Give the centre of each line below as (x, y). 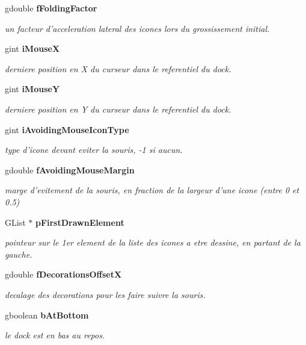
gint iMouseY (32, 89)
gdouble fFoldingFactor (51, 8)
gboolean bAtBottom (47, 315)
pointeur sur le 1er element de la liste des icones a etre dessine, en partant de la (153, 242)
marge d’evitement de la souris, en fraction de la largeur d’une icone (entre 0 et (152, 190)
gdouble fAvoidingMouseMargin (70, 169)
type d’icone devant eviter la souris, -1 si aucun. (94, 150)
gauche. (19, 254)
